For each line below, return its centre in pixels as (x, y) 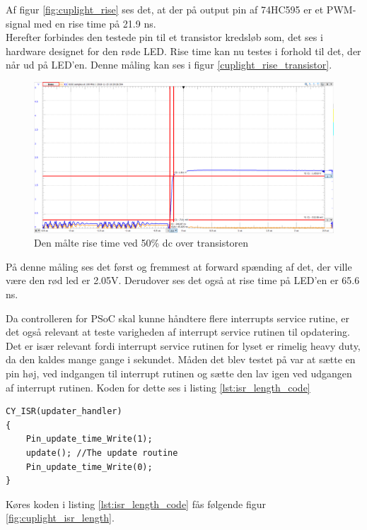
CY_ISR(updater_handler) (64, 412)
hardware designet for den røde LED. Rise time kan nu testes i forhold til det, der (183, 51)
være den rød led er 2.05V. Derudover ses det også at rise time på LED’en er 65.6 (183, 280)
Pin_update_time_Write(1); (89, 439)
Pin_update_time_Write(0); (89, 467)
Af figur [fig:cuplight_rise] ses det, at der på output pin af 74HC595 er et (165, 9)
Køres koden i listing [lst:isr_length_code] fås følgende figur (136, 503)
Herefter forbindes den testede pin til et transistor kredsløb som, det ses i (164, 37)
